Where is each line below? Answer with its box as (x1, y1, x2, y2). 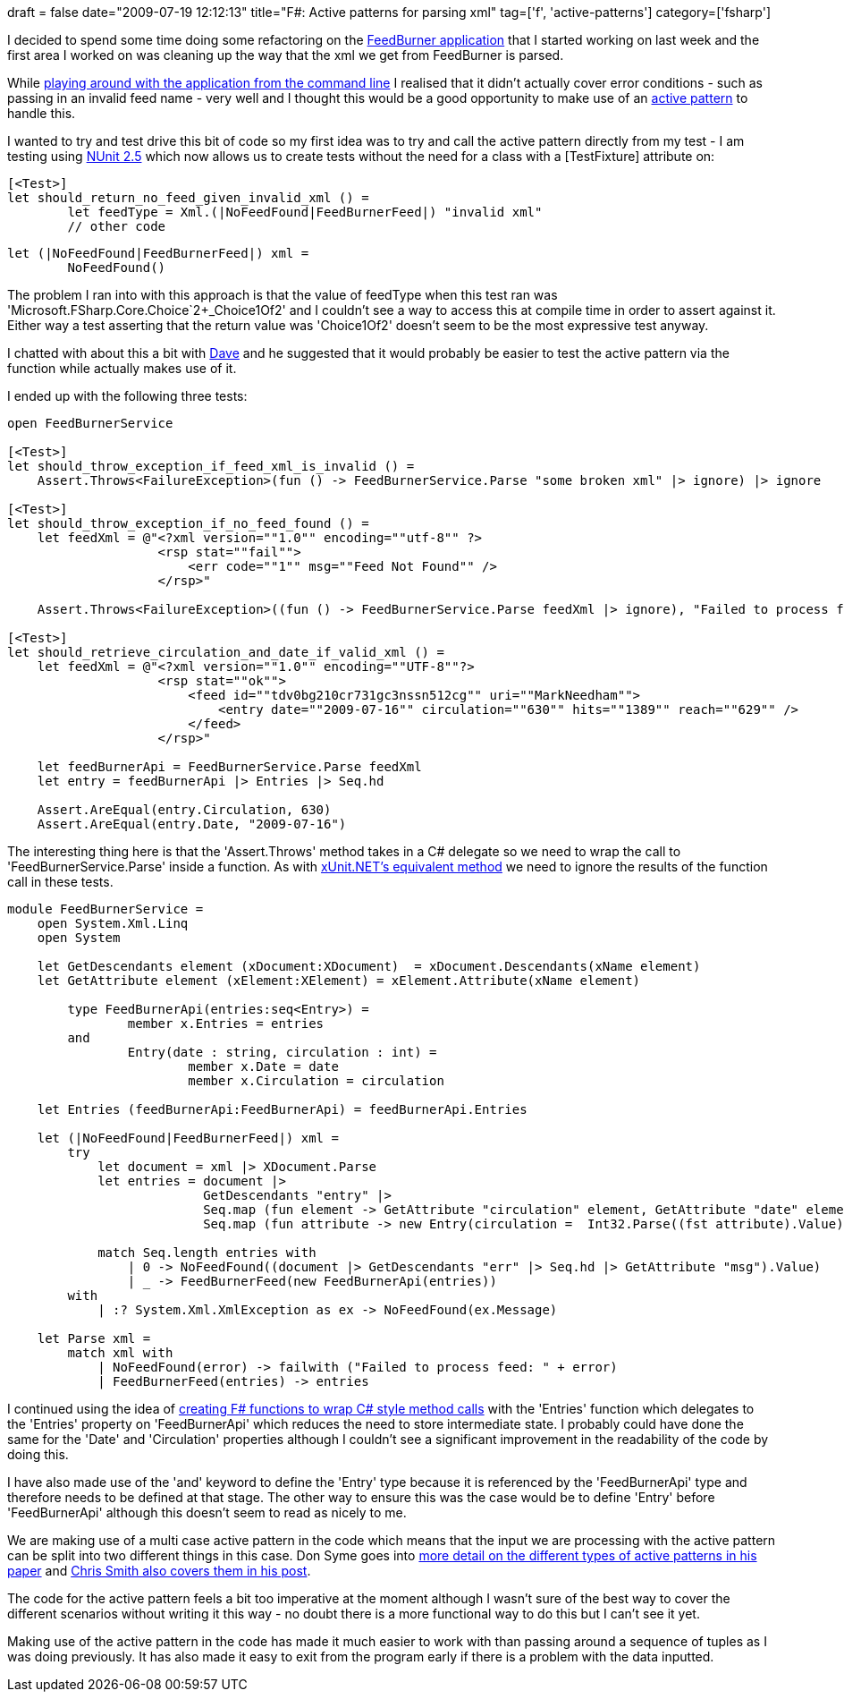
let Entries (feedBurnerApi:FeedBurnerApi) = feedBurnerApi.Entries (37, 1102, 527, 1117)
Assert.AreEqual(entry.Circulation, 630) (37, 803, 332, 817)
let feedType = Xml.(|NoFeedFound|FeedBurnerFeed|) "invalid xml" (67, 205, 543, 219)
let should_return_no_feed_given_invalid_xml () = (7, 191, 369, 205)
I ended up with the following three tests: (7, 388, 248, 404)
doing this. (7, 1447, 69, 1462)
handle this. (7, 106, 76, 121)
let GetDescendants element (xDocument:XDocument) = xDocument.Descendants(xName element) (37, 959, 701, 973)
